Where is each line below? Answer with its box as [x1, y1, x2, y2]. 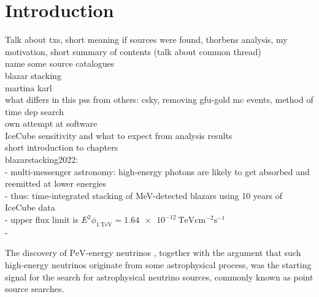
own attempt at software [5, 117, 98, 130]
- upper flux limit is [5, 213, 79, 226]
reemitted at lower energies [5, 177, 107, 190]
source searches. [5, 282, 64, 295]
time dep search [5, 105, 64, 118]
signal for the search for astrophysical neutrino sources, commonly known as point [5, 270, 313, 283]
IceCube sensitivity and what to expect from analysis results [5, 129, 233, 141]
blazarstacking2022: [5, 153, 79, 166]
